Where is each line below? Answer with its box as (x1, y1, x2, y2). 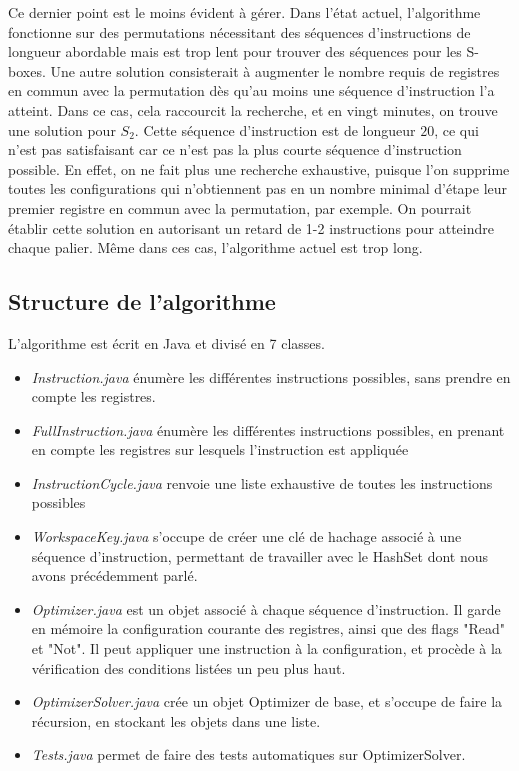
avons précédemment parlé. (31, 565, 198, 586)
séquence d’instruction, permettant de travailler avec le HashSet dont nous (31, 545, 489, 566)
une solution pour (8, 119, 116, 140)
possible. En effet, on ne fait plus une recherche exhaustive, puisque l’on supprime (8, 158, 510, 179)
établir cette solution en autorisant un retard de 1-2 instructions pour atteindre (8, 217, 494, 238)
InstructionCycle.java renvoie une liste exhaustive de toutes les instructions (31, 472, 493, 493)
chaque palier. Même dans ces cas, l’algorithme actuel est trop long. (8, 237, 423, 258)
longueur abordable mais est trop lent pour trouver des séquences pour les (8, 41, 462, 62)
